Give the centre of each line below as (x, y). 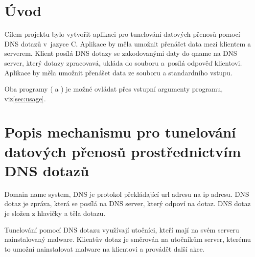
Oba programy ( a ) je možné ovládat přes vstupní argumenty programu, (114, 89)
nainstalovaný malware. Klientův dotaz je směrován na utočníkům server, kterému (128, 239)
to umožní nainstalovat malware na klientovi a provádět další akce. (104, 248)
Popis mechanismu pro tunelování (120, 132)
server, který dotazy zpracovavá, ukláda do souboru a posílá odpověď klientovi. (123, 62)
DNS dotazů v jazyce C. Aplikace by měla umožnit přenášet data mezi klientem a (128, 43)
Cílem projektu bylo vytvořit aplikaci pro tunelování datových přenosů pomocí (122, 34)
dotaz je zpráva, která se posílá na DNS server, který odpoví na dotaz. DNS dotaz (127, 203)
